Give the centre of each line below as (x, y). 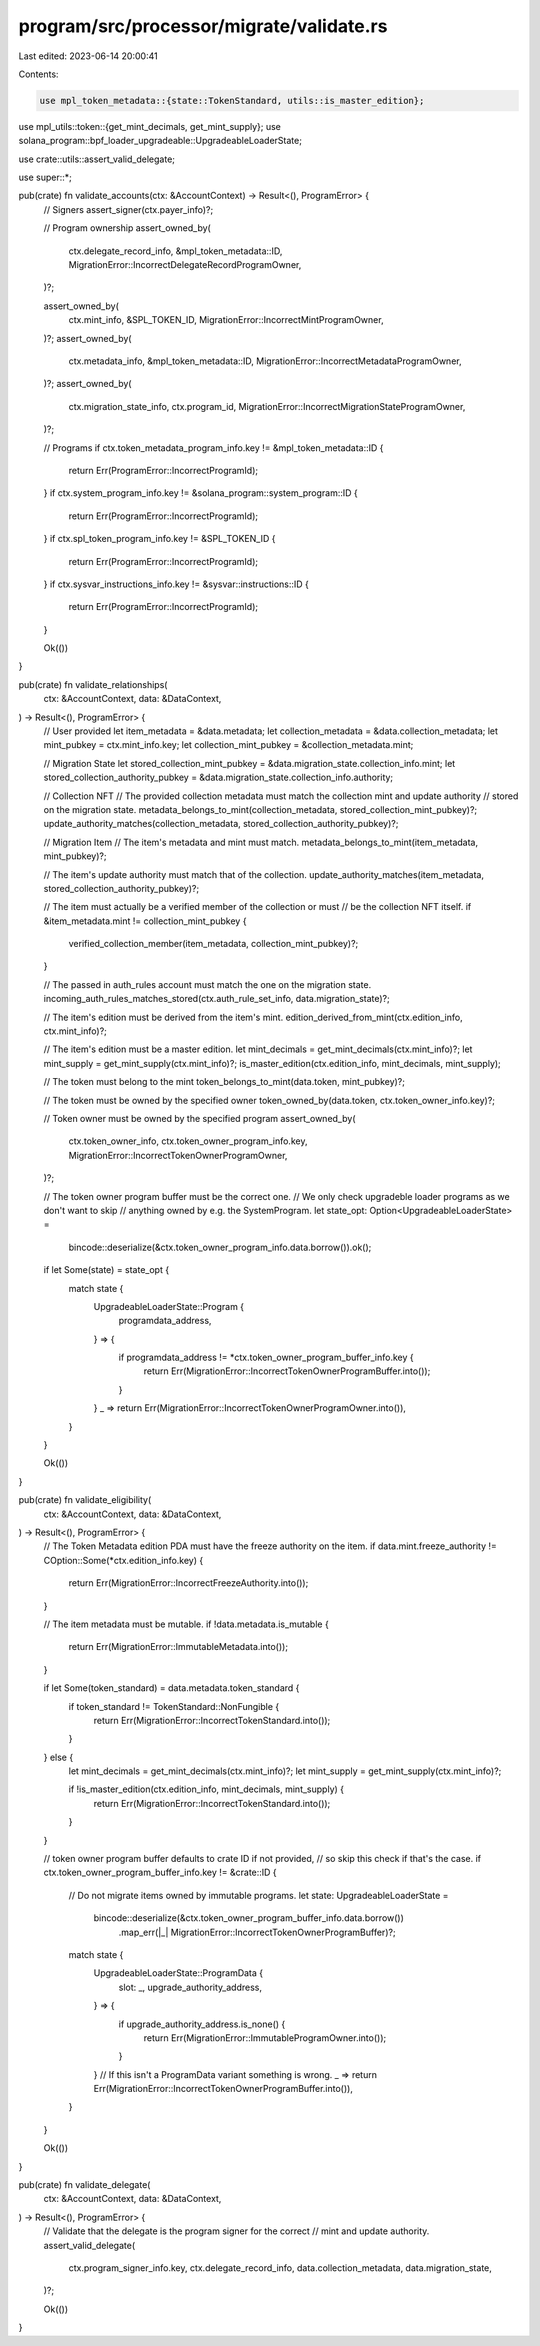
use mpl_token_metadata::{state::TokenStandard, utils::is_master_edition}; (232, 100)
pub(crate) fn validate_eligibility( (85, 1500)
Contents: (38, 74)
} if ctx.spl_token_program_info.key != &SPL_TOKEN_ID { (159, 539)
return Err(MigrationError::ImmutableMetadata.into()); (178, 1647)
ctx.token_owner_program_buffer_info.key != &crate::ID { (160, 1872)
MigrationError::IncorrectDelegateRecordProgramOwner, (185, 265)
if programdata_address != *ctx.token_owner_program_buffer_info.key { (266, 1357)
